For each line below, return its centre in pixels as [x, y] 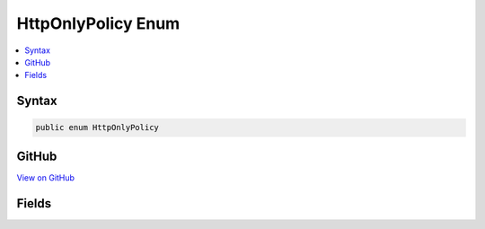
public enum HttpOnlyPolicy [97, 128]
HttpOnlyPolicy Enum [98, 23]
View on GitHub [46, 177]
